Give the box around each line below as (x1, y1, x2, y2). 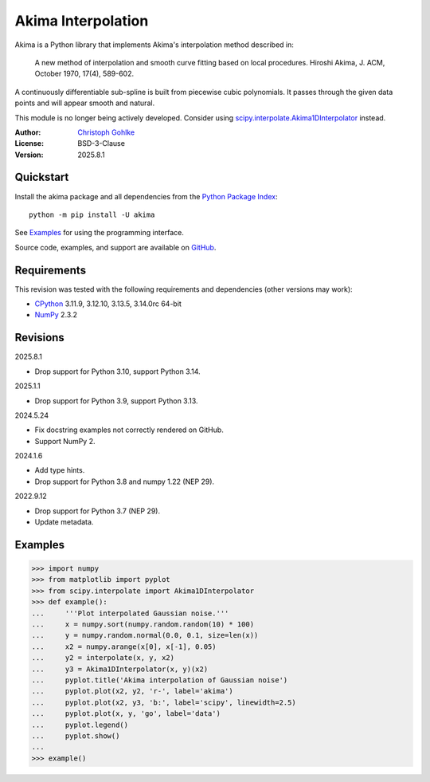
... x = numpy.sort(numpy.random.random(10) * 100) (31, 619, 255, 629)
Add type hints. (34, 466, 85, 475)
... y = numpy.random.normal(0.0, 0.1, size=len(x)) (31, 631, 259, 640)
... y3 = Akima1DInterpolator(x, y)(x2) (31, 664, 209, 674)
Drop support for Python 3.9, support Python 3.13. (34, 395, 198, 406)
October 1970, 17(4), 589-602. (34, 69, 135, 79)
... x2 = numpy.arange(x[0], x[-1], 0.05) (31, 642, 217, 651)
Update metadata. (34, 517, 94, 527)
